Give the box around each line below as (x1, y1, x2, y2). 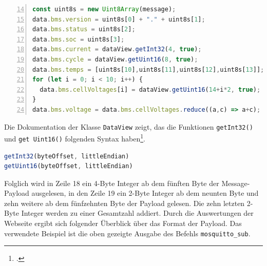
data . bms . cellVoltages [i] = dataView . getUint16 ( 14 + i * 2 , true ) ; (40, 86, 261, 93)
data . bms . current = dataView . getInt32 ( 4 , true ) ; (32, 46, 202, 53)
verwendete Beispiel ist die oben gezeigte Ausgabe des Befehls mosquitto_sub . (4, 228, 251, 238)
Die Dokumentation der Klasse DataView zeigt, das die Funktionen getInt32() (4, 121, 253, 132)
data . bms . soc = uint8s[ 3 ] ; (32, 35, 125, 43)
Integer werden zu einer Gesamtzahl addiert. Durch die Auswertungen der (21, 208, 254, 218)
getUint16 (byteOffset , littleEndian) (4, 162, 133, 170)
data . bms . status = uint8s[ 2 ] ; (32, 26, 136, 33)
